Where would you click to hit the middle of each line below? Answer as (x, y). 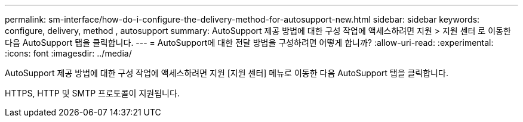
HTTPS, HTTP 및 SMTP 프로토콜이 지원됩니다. (92, 93)
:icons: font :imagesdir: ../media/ (68, 53)
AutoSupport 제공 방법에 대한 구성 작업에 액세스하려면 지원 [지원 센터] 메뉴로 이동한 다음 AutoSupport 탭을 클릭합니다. (227, 73)
